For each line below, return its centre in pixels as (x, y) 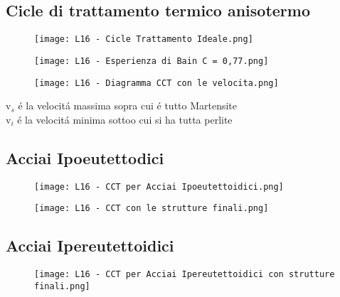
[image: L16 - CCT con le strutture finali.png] (152, 209)
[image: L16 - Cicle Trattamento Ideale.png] (144, 39)
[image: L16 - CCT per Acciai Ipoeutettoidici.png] (159, 187)
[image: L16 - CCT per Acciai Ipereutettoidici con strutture (185, 275)
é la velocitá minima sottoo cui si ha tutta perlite (125, 119)
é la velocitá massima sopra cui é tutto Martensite (128, 106)
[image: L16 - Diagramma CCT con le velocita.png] (156, 83)
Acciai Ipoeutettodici (85, 157)
